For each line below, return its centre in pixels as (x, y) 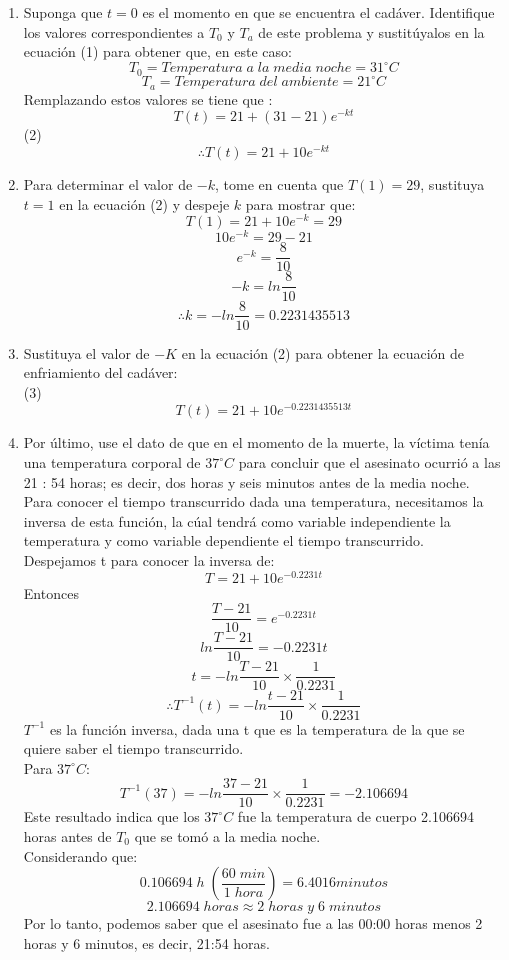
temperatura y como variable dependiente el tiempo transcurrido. (223, 540)
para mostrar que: (300, 203)
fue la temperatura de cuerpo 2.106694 (355, 816)
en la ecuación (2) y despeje (144, 203)
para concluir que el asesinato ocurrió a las (369, 462)
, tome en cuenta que (279, 184)
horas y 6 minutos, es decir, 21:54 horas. (146, 942)
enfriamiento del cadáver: (100, 372)
